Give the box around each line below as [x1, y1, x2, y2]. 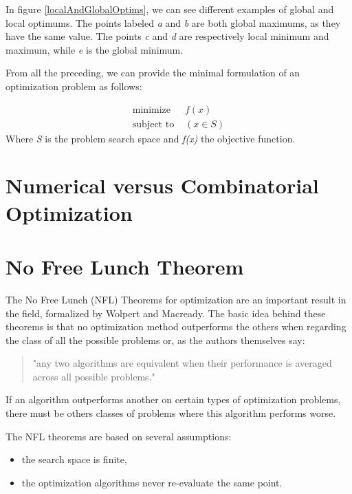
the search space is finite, [21, 452, 127, 466]
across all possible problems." [32, 369, 155, 383]
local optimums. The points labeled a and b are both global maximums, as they [5, 15, 341, 30]
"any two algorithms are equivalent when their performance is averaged [32, 356, 332, 370]
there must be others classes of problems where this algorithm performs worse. [5, 406, 336, 420]
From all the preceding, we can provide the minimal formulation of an [5, 65, 300, 80]
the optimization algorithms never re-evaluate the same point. [21, 475, 283, 489]
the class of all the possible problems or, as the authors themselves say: [5, 332, 305, 347]
